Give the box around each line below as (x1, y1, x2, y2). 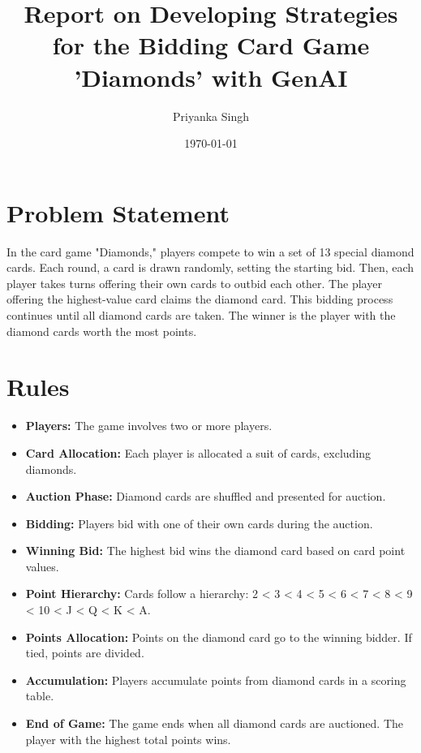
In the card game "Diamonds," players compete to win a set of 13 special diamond (6, 243, 415, 260)
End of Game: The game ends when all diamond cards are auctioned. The (25, 715, 404, 732)
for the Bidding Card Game (52, 28, 370, 62)
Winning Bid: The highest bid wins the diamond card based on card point (25, 542, 406, 559)
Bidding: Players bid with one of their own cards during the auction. (25, 514, 373, 531)
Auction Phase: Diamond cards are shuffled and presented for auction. (25, 488, 386, 505)
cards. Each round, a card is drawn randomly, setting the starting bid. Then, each (6, 259, 415, 276)
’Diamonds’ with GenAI (74, 60, 348, 93)
